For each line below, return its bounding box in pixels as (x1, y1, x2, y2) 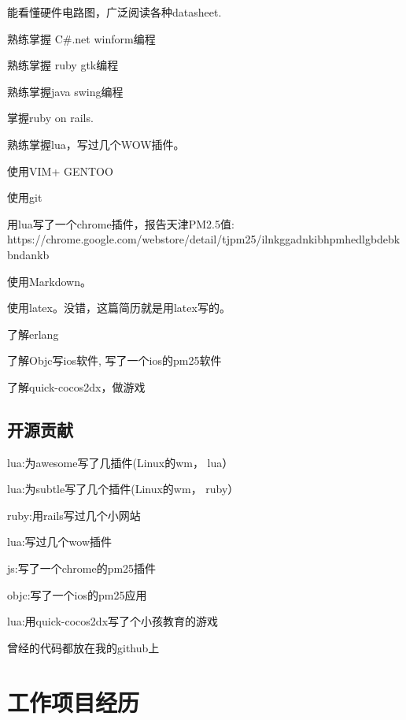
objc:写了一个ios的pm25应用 (7, 586, 147, 603)
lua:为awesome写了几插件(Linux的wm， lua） (7, 454, 234, 470)
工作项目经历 (7, 685, 140, 718)
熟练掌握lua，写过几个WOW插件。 (7, 135, 185, 152)
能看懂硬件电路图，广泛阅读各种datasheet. (7, 4, 222, 20)
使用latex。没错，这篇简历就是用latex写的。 (7, 299, 231, 316)
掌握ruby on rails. (7, 109, 94, 126)
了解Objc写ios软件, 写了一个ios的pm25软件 (7, 352, 222, 369)
